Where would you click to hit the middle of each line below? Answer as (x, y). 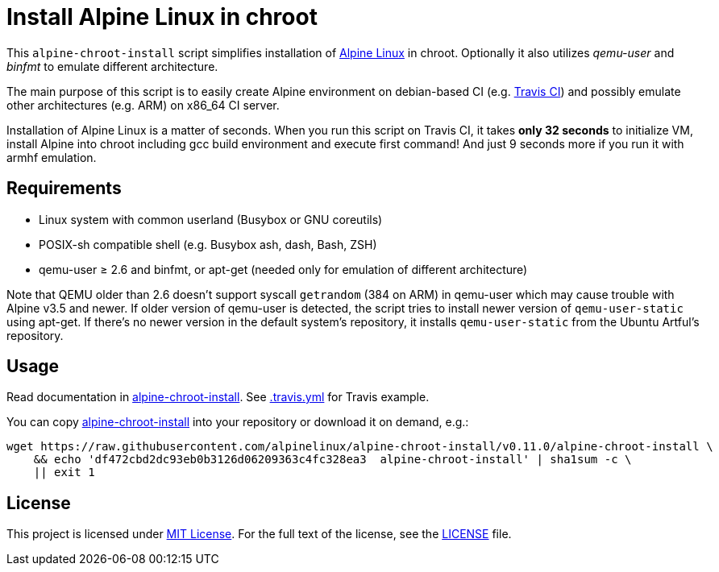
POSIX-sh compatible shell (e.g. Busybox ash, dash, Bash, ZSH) (208, 244)
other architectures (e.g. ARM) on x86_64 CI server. (143, 105)
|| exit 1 (64, 473)
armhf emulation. (52, 157)
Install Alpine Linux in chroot (162, 17)
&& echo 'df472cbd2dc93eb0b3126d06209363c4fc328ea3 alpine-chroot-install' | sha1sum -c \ (332, 460)
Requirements (64, 189)
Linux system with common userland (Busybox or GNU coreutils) (211, 219)
